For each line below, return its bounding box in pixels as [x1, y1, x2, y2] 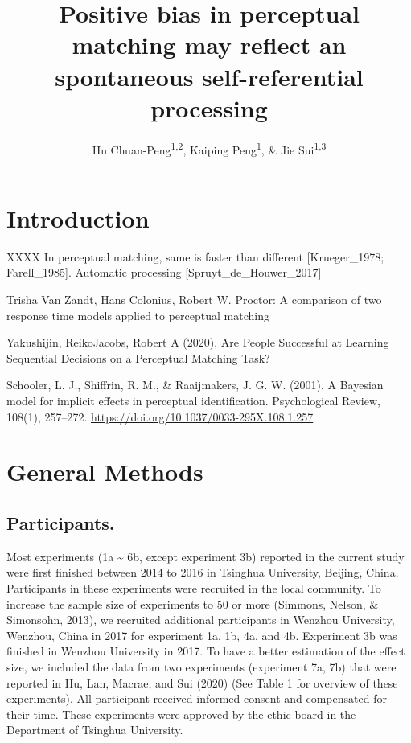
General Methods [6, 455, 203, 488]
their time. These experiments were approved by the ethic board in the [6, 705, 356, 722]
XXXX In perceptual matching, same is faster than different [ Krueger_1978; [6, 248, 384, 265]
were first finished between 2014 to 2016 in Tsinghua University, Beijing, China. [6, 564, 399, 581]
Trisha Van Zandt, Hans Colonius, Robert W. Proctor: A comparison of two [6, 291, 382, 308]
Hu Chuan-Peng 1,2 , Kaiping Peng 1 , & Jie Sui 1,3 [92, 138, 327, 158]
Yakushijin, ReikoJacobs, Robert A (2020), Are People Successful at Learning [6, 334, 389, 351]
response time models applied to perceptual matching [6, 306, 269, 323]
